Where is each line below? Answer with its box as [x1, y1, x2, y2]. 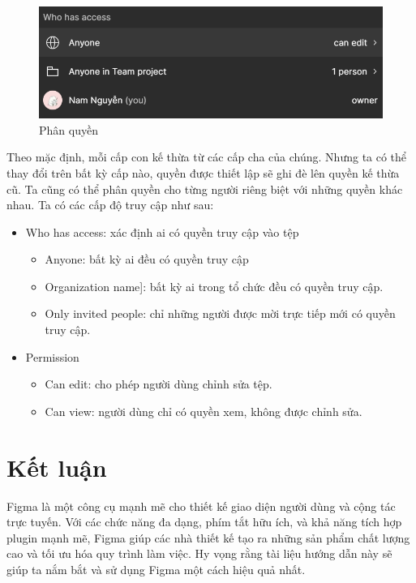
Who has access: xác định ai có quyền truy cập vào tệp [25, 223, 299, 240]
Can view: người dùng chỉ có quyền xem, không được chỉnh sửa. [45, 402, 362, 419]
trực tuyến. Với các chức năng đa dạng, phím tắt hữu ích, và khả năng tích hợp [6, 513, 402, 530]
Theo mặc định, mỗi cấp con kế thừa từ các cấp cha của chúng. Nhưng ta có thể [6, 148, 407, 165]
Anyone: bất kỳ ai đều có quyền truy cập [45, 251, 249, 268]
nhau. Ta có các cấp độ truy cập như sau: [6, 196, 214, 213]
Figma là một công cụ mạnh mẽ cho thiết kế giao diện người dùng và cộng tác [6, 497, 396, 514]
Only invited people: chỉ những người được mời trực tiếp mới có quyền [45, 305, 396, 322]
